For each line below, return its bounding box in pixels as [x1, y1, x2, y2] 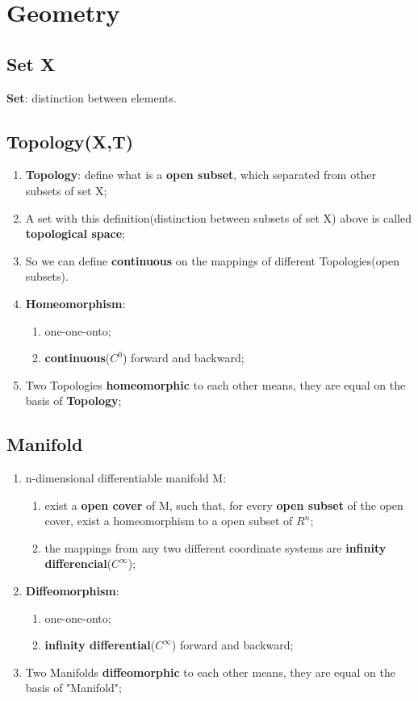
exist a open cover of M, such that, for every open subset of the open [44, 496, 403, 513]
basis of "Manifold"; [25, 679, 122, 696]
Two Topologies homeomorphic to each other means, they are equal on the [25, 376, 406, 393]
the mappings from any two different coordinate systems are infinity [44, 539, 387, 556]
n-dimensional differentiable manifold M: [25, 469, 227, 486]
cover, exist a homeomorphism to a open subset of [44, 512, 293, 529]
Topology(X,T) [6, 128, 134, 153]
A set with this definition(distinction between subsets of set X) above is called [25, 209, 412, 226]
